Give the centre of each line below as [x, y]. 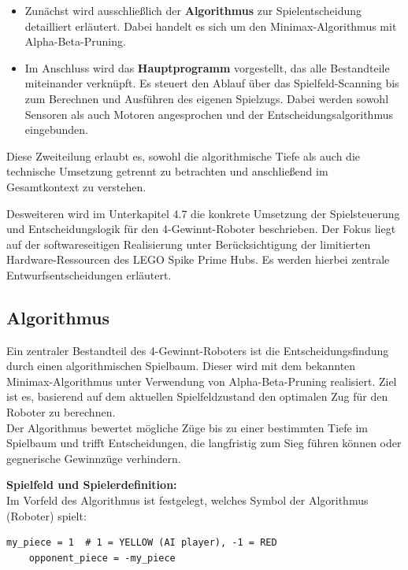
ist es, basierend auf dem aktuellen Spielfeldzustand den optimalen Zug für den [197, 396]
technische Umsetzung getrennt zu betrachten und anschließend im [167, 171]
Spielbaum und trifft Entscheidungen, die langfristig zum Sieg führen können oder [204, 443]
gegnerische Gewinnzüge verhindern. [94, 458]
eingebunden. [56, 130]
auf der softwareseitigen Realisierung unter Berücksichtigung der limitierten [189, 244]
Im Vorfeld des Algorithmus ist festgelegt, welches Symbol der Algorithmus [187, 500]
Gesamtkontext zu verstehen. [76, 186]
